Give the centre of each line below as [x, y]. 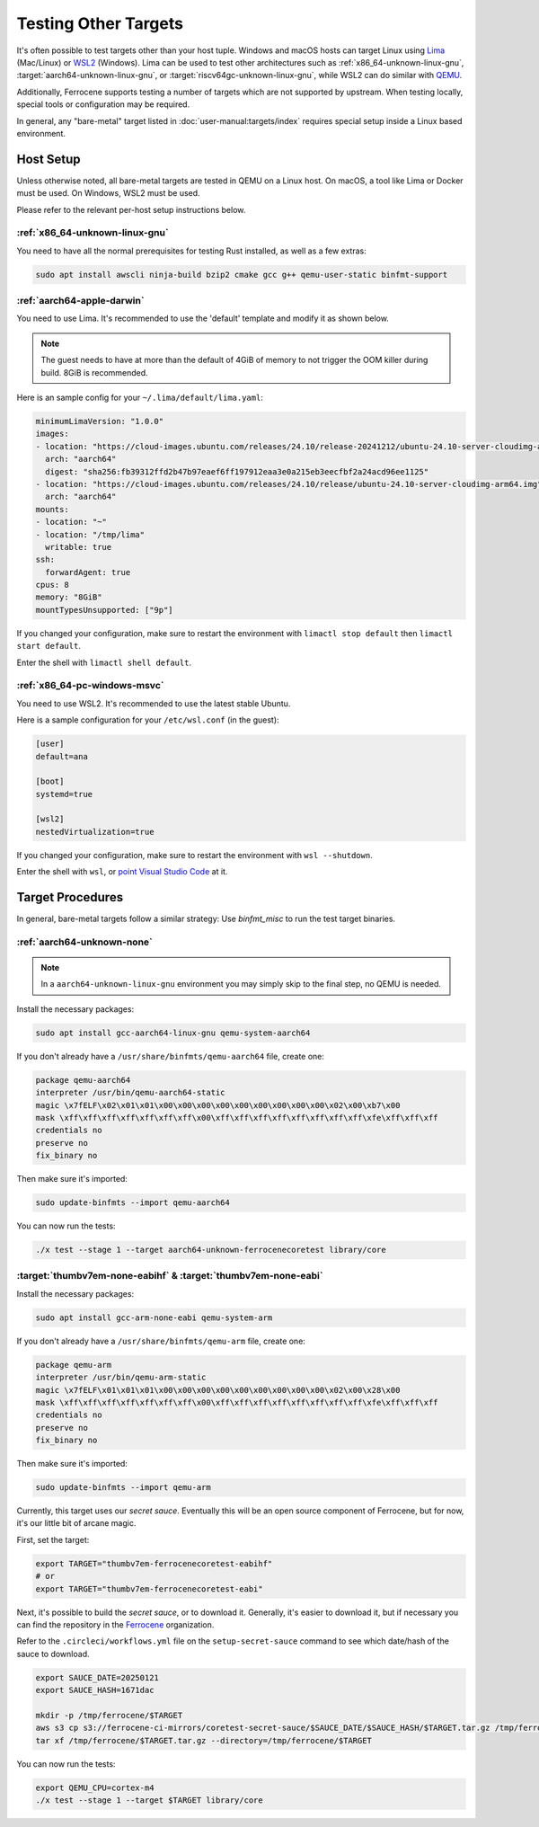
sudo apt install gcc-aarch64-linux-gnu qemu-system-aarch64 [173, 1033]
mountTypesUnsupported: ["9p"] [105, 610]
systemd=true [64, 794]
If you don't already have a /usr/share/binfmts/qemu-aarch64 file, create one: [171, 1056]
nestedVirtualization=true [95, 832]
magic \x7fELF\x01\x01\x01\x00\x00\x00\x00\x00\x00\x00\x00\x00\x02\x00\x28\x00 [218, 1390]
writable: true [79, 547]
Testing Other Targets [100, 23]
